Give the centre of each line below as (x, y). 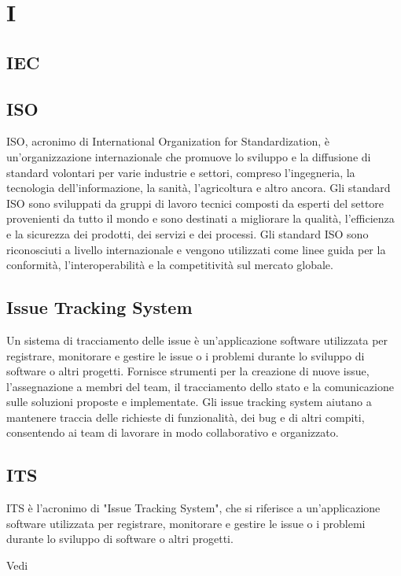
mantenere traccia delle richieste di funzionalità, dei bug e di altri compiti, (186, 417)
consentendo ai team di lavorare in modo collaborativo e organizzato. (173, 432)
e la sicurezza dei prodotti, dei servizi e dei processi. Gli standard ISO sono (188, 233)
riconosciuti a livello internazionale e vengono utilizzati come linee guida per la (196, 249)
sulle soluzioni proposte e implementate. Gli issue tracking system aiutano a (189, 402)
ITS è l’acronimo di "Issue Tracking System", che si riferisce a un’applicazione (193, 508)
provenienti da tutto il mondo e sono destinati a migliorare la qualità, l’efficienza (200, 218)
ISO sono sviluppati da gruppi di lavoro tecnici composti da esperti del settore (195, 203)
